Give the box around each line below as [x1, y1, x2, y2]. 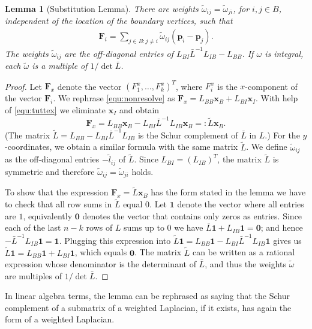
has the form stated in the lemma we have [151, 186, 306, 198]
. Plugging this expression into [59, 234, 171, 246]
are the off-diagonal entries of [64, 47, 174, 59]
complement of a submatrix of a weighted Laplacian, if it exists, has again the [5, 301, 292, 313]
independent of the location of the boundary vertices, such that [5, 14, 233, 27]
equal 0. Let [123, 198, 167, 210]
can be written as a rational [193, 246, 295, 258]
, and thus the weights [205, 258, 287, 270]
